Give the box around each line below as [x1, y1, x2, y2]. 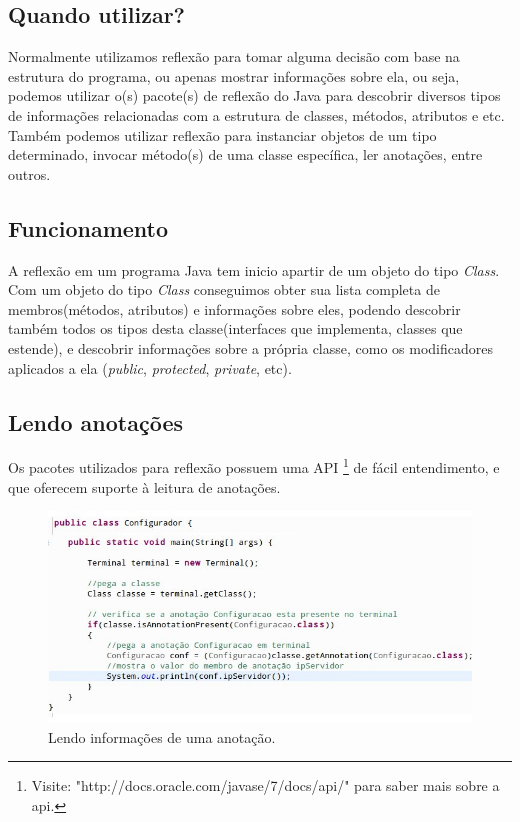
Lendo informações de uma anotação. [48, 726, 276, 747]
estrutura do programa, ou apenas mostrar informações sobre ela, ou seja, [8, 65, 460, 86]
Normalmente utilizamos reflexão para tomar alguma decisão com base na [8, 46, 460, 67]
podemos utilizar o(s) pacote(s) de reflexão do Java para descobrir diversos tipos [8, 85, 501, 106]
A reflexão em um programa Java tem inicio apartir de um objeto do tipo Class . [8, 259, 500, 280]
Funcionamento [8, 212, 169, 243]
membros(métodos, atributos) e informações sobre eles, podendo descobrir [8, 298, 461, 319]
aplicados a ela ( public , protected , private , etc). [8, 357, 292, 378]
